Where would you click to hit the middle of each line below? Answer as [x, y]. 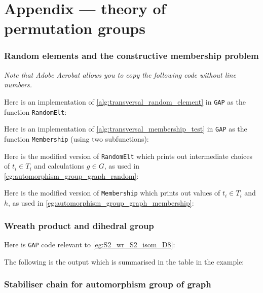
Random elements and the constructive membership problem [131, 56]
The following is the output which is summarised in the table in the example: [124, 261]
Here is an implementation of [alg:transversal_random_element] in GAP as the [125, 101]
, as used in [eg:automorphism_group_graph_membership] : [101, 203]
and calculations [59, 166]
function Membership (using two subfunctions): [77, 138]
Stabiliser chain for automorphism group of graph [108, 284]
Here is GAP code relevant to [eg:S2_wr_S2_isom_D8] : [90, 244]
